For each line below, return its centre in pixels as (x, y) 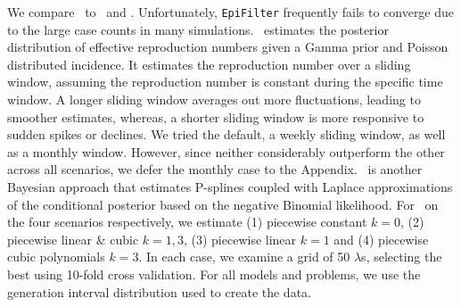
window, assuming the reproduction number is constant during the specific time (225, 82)
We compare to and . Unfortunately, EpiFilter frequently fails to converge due (231, 12)
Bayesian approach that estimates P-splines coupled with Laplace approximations (230, 187)
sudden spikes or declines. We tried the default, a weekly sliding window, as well (226, 134)
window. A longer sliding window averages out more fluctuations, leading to (214, 100)
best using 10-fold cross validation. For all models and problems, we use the (214, 274)
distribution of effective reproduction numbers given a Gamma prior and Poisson (228, 47)
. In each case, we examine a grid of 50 (244, 257)
